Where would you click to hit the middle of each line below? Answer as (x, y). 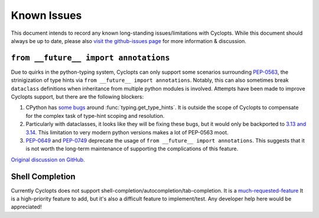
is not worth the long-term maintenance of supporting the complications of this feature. (132, 149)
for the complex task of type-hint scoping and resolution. (95, 115)
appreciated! (26, 207)
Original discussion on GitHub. (48, 160)
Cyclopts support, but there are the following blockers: (77, 97)
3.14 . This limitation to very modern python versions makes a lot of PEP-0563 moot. (127, 132)
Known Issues (46, 15)
